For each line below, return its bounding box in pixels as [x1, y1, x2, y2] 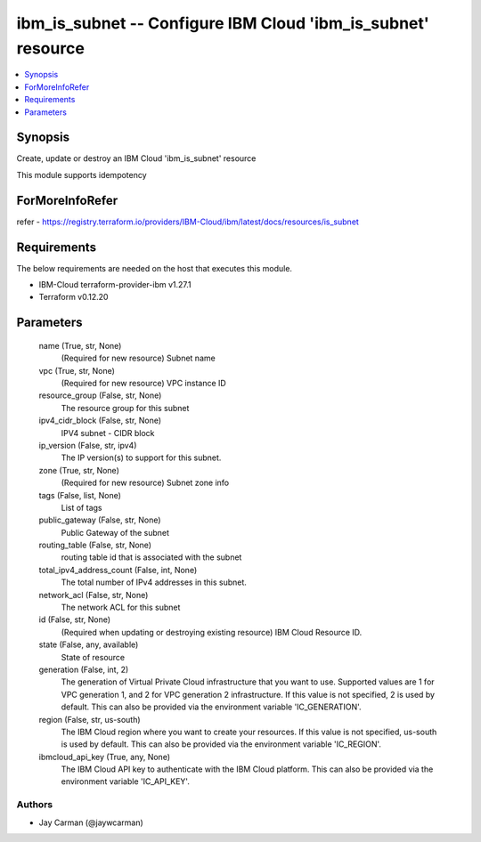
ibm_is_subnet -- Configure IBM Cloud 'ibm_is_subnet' [16, 13, 429, 33]
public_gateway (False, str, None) [38, 514, 161, 525]
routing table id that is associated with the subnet [61, 552, 242, 563]
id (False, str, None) [38, 614, 111, 625]
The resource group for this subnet [61, 402, 190, 413]
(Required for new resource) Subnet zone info [61, 477, 230, 489]
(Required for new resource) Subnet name [61, 352, 216, 364]
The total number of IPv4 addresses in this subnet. [61, 577, 247, 587]
